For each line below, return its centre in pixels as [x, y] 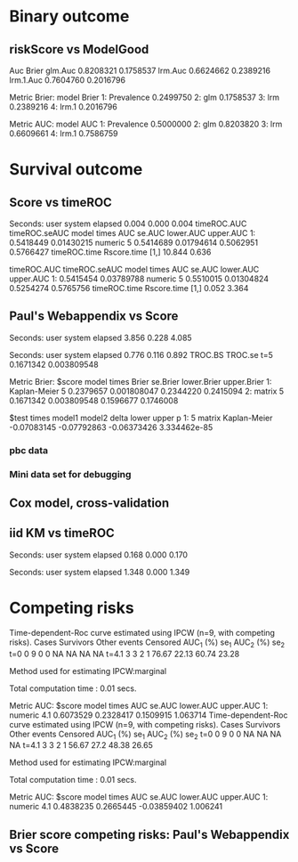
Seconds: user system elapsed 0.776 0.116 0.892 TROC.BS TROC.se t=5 [141, 354]
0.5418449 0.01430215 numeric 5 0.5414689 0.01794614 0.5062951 [134, 243]
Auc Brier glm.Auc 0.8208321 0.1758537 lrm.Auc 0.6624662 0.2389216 [140, 70]
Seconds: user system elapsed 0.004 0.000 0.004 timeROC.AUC [128, 224]
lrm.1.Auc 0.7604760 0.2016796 [68, 80]
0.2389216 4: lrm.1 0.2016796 [63, 107]
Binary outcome [69, 16]
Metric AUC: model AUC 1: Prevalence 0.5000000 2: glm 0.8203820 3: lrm [146, 124]
